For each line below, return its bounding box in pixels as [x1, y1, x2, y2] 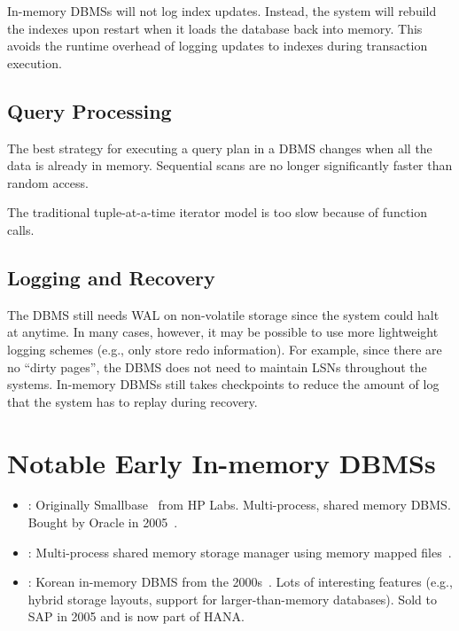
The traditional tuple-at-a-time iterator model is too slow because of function [7, 203, 428, 222]
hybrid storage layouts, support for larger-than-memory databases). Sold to [27, 589, 437, 608]
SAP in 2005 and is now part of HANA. [27, 607, 245, 626]
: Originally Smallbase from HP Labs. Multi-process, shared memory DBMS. [27, 495, 451, 514]
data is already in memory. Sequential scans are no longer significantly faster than [7, 156, 453, 175]
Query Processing [7, 97, 172, 124]
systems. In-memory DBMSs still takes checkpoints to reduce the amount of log [7, 375, 440, 393]
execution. [7, 53, 62, 72]
